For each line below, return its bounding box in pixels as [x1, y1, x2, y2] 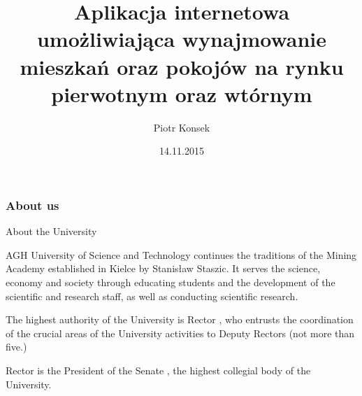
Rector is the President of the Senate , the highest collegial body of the [6, 362, 311, 377]
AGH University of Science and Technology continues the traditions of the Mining [6, 247, 357, 262]
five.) [6, 339, 27, 354]
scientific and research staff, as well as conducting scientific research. [6, 288, 298, 303]
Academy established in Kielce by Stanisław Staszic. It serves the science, [6, 261, 321, 276]
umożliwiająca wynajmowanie [36, 24, 327, 53]
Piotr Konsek [153, 120, 210, 134]
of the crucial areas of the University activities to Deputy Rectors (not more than [6, 325, 355, 340]
